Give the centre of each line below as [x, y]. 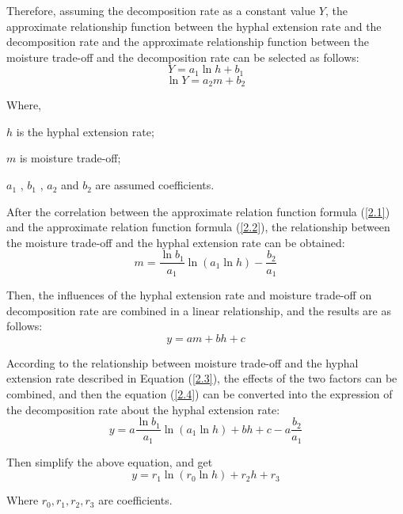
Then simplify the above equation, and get [110, 461]
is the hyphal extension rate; [85, 131]
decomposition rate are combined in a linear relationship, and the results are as [199, 310]
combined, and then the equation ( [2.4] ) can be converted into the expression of [200, 393]
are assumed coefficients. [155, 185]
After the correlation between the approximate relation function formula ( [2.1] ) [198, 211]
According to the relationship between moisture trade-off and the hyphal [182, 362]
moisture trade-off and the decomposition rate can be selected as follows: [183, 57]
